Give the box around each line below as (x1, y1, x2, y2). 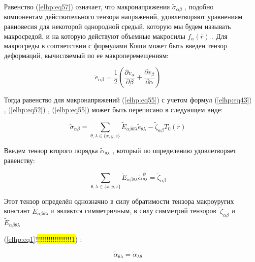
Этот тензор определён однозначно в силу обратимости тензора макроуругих (4, 196, 234, 206)
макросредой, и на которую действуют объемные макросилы (4, 31, 186, 41)
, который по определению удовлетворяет (112, 145, 236, 156)
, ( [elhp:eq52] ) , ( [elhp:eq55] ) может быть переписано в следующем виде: (4, 104, 223, 115)
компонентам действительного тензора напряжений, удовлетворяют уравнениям (4, 11, 243, 22)
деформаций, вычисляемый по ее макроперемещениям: (4, 50, 169, 60)
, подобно (185, 1, 214, 11)
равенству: (4, 155, 35, 165)
